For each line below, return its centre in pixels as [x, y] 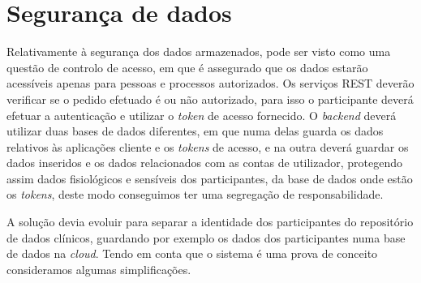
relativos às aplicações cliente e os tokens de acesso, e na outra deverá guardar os [208, 146]
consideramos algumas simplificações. [99, 269]
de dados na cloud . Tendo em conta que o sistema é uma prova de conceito [192, 253]
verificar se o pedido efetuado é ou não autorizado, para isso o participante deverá [210, 99]
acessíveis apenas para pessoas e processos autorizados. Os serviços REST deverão [210, 83]
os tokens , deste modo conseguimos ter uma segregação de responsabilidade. [195, 194]
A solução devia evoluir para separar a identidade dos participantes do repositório [210, 222]
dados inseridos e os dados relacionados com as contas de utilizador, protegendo [205, 163]
